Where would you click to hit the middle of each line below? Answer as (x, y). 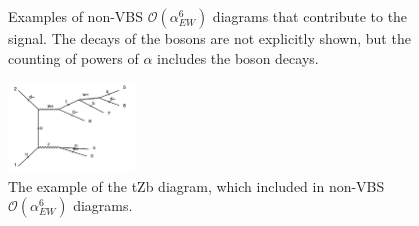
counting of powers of (73, 57)
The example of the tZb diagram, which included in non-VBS (196, 185)
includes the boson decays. (238, 57)
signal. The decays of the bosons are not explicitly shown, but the (209, 38)
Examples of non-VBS (76, 16)
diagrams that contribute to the (310, 16)
